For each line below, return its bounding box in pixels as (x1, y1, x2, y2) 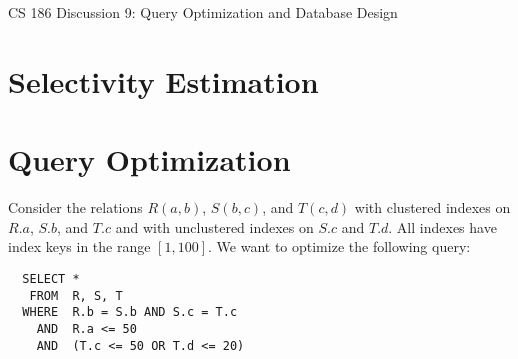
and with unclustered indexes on (115, 216, 314, 237)
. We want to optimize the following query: (208, 236, 471, 257)
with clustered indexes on (354, 197, 511, 218)
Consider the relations (8, 197, 143, 218)
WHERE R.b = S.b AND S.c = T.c (22, 305, 238, 320)
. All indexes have (388, 216, 497, 237)
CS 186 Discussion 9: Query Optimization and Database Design (8, 2, 398, 22)
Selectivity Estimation (8, 60, 319, 101)
